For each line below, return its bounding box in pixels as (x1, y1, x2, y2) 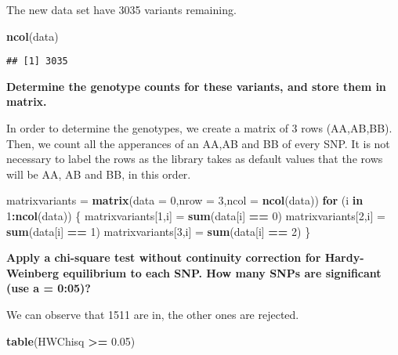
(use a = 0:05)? (6, 280, 91, 296)
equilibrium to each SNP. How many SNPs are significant (63, 264, 382, 281)
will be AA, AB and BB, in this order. (6, 165, 191, 182)
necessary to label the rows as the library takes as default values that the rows (6, 150, 383, 167)
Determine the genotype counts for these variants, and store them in (6, 78, 386, 94)
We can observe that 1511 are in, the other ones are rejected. (6, 306, 299, 322)
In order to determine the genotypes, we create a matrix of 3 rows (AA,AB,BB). (6, 120, 393, 136)
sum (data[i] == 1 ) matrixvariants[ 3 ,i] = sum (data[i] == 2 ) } (6, 223, 311, 239)
